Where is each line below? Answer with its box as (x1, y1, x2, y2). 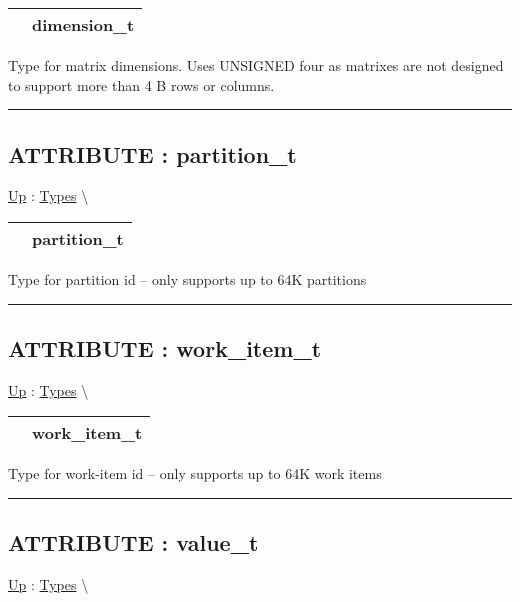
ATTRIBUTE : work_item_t (8, 332, 322, 363)
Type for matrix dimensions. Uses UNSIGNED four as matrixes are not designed (8, 55, 504, 75)
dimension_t (32, 13, 135, 36)
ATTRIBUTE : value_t (8, 527, 259, 558)
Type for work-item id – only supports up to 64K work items (8, 463, 382, 484)
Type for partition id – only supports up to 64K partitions (8, 268, 367, 289)
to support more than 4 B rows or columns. (8, 74, 275, 95)
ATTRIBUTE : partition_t (8, 138, 297, 169)
